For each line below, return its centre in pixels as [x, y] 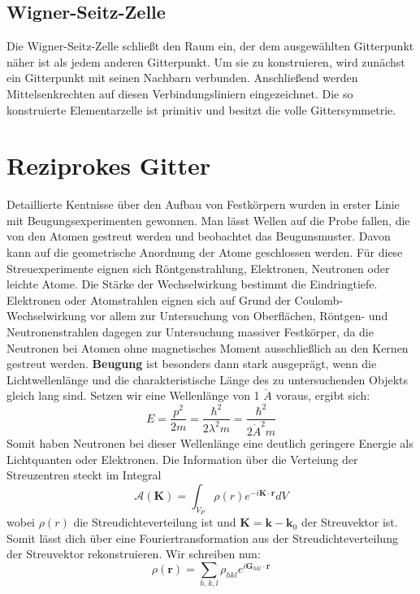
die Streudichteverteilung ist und [155, 522]
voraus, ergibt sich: [323, 395]
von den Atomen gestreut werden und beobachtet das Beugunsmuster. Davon [199, 236]
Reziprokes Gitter [109, 165]
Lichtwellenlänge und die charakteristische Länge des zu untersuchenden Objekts [207, 379]
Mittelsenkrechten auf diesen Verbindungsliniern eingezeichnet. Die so [180, 93]
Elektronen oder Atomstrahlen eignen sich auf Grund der [149, 299]
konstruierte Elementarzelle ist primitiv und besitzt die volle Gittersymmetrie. [201, 109]
